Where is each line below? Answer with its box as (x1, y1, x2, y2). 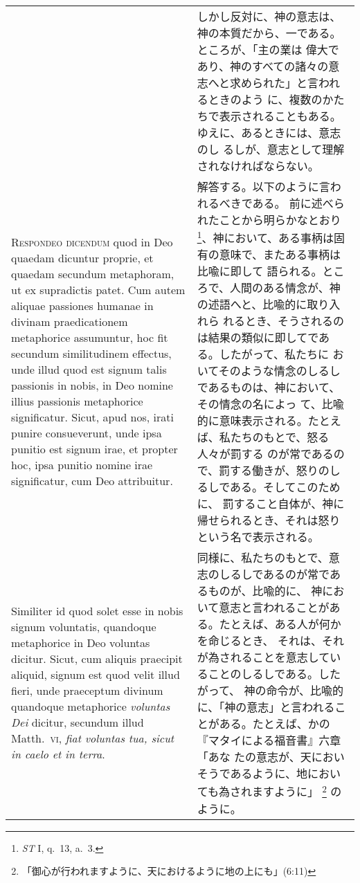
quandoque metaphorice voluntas (11, 698, 170, 715)
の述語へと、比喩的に (197, 296, 307, 313)
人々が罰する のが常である (197, 446, 334, 462)
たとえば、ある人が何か (219, 616, 341, 632)
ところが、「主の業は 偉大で (197, 42, 339, 57)
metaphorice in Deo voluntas (11, 635, 150, 651)
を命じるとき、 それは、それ (197, 632, 344, 649)
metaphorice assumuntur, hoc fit (11, 329, 168, 346)
